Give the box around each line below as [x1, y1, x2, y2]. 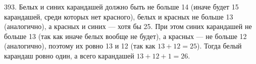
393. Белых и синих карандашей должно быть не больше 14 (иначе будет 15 [4, 1, 239, 11]
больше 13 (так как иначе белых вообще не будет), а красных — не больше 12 [4, 30, 247, 41]
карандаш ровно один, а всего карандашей [4, 50, 134, 60]
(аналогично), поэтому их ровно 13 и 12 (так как [4, 40, 156, 51]
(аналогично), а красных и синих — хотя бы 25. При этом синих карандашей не [4, 21, 252, 31]
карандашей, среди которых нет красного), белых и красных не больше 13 [4, 11, 233, 21]
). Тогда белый [196, 40, 242, 51]
